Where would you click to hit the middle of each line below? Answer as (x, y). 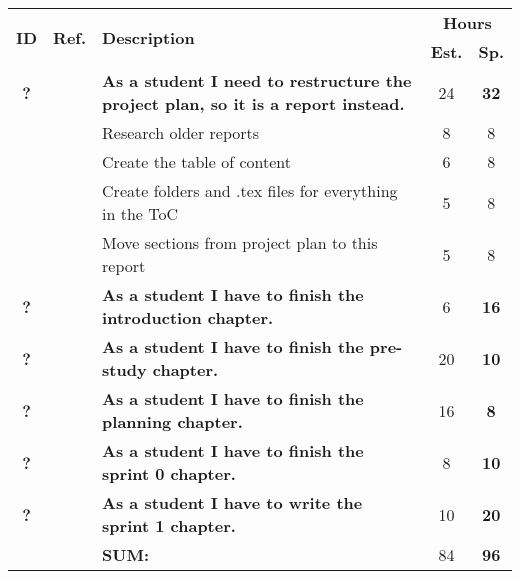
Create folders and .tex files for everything (250, 190)
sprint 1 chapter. (169, 525)
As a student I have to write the (232, 502)
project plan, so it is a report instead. (253, 103)
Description (148, 37)
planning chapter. (172, 421)
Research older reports (181, 132)
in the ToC (140, 213)
